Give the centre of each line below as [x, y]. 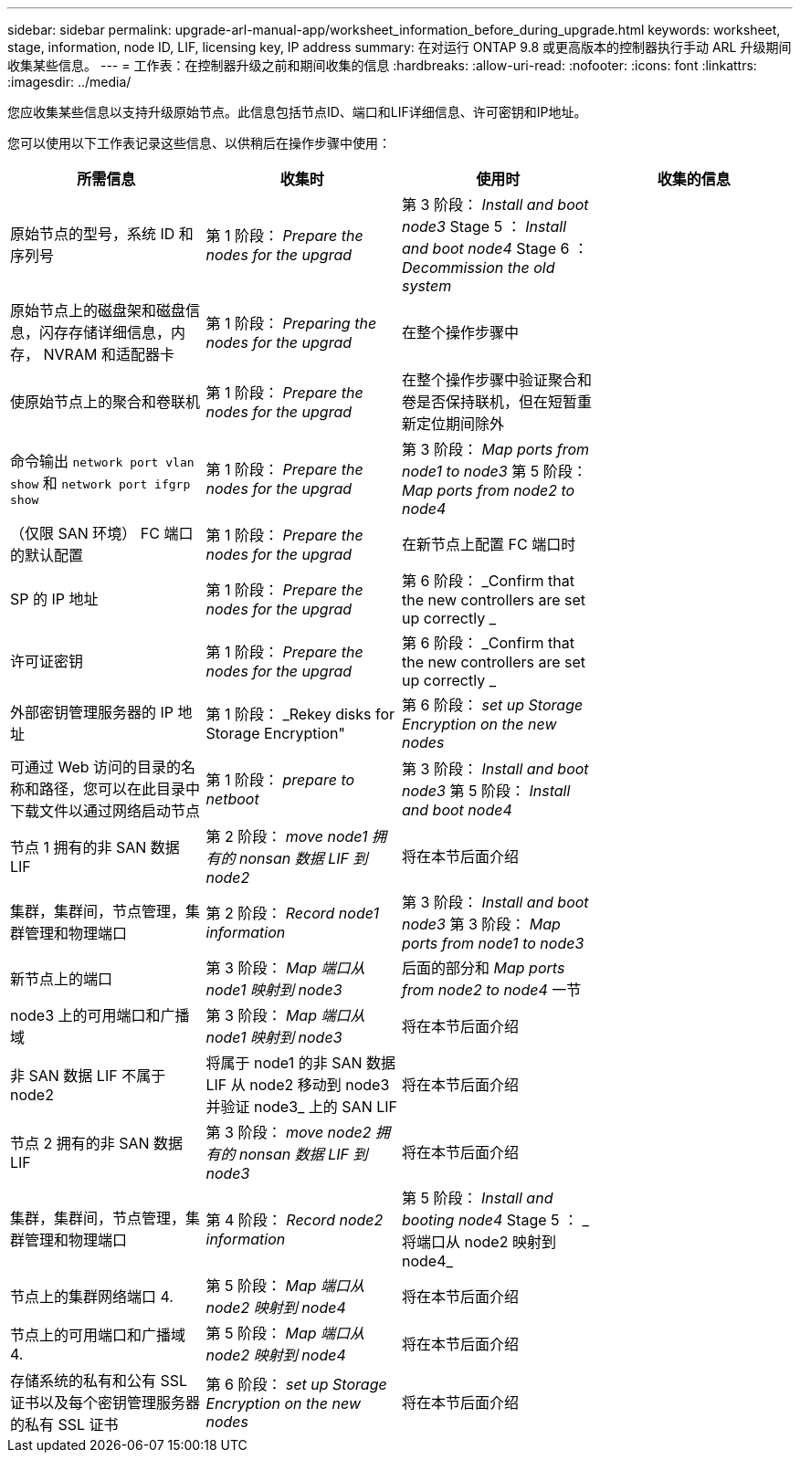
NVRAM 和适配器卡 [109, 354]
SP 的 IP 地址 [54, 599]
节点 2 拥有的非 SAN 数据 [97, 1143]
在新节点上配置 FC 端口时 [489, 544]
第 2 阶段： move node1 [287, 836]
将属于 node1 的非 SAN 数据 [301, 1063]
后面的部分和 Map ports [484, 968]
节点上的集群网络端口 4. [92, 1297]
